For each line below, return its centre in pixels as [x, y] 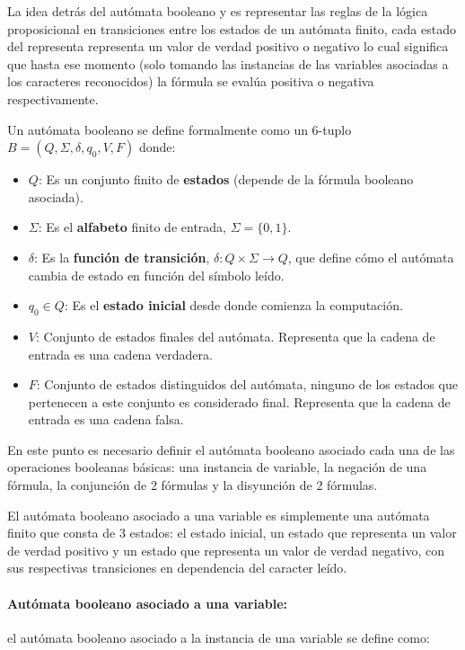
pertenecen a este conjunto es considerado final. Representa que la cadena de [239, 401]
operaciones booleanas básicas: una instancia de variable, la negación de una [217, 467]
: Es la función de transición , [122, 257]
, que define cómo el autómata [371, 257]
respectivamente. [53, 98]
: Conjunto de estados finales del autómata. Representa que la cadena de [235, 336]
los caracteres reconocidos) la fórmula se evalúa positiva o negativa [191, 81]
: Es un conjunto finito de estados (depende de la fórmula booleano [226, 179]
